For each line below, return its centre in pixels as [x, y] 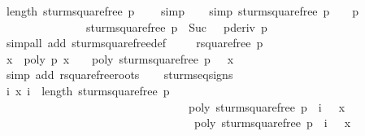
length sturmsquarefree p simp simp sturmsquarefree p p [182, 11]
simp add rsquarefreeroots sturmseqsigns [119, 75]
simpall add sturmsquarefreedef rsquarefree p [135, 43]
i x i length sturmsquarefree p [88, 90]
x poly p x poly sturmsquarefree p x [120, 58]
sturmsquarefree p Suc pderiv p [176, 26]
